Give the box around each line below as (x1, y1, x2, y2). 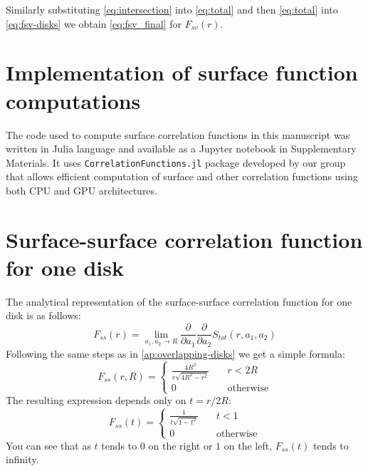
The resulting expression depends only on (6, 393, 186, 408)
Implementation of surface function (6, 58, 358, 87)
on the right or (148, 438, 213, 452)
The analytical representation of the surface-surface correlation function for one (6, 294, 352, 309)
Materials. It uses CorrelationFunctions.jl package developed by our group (6, 155, 346, 170)
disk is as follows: (6, 308, 81, 323)
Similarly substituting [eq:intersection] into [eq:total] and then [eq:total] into (6, 2, 338, 16)
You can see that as (6, 438, 91, 452)
